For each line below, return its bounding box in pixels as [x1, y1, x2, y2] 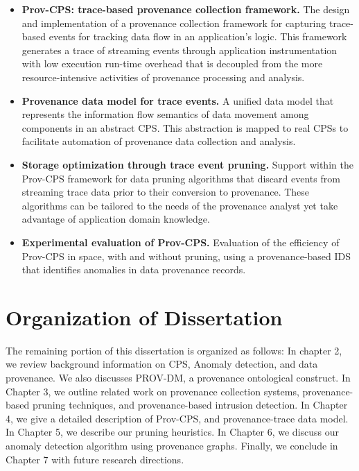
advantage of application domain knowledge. [21, 212, 210, 226]
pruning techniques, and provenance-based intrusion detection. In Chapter [32, 397, 348, 412]
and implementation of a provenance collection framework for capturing [21, 15, 326, 30]
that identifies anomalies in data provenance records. [21, 262, 246, 277]
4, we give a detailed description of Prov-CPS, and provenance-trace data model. [6, 411, 349, 425]
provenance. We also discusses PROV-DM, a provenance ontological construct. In [6, 370, 351, 384]
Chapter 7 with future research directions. [6, 452, 184, 466]
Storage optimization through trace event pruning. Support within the [21, 157, 353, 171]
